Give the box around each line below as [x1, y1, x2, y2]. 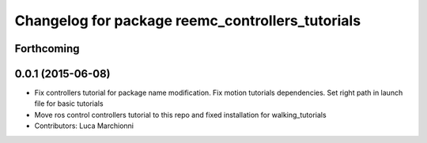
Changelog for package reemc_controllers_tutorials [14, 12, 361, 29]
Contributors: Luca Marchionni [34, 121, 134, 130]
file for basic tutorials [34, 99, 104, 108]
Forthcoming [14, 42, 80, 55]
